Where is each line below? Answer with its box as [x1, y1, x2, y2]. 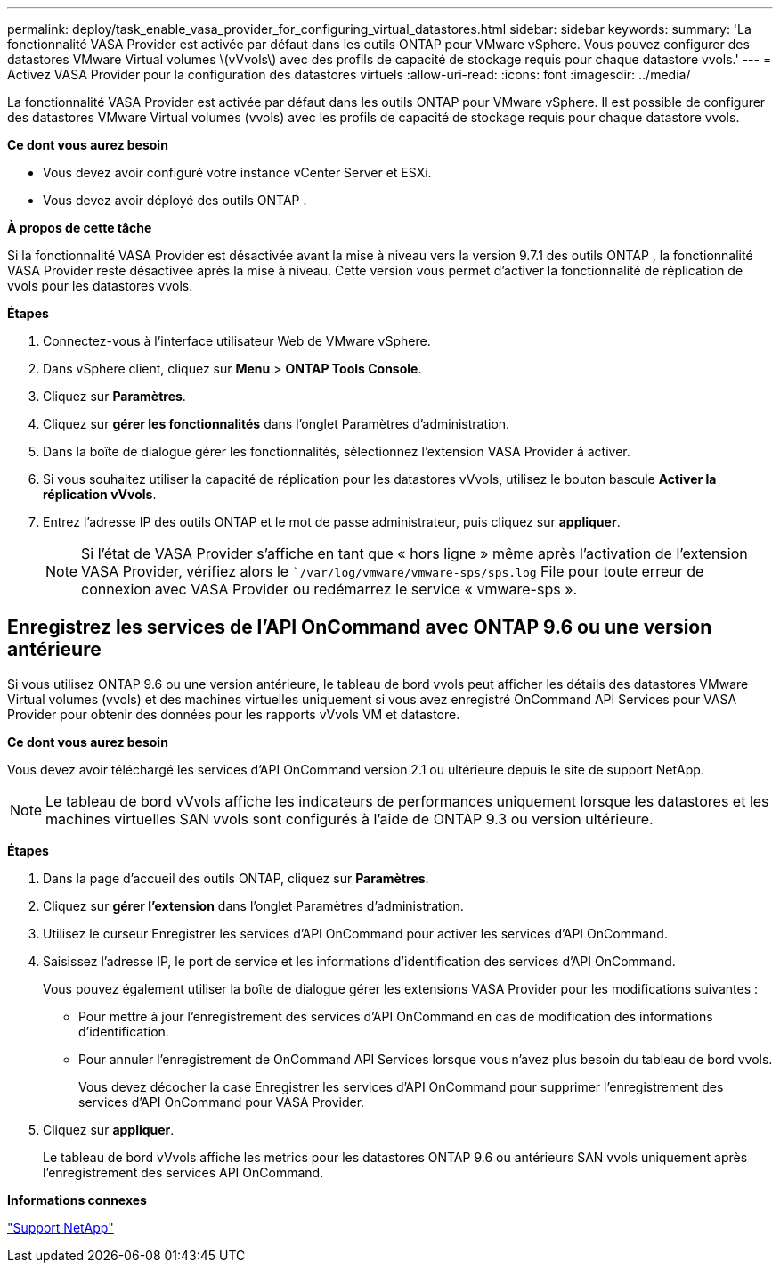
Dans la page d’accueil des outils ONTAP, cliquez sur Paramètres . [43, 870, 429, 886]
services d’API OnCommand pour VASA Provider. [78, 1094, 365, 1110]
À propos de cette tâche [7, 220, 152, 235]
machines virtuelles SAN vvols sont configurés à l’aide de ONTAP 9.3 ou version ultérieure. [45, 809, 654, 828]
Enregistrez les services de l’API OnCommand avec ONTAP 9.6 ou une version [7, 616, 712, 639]
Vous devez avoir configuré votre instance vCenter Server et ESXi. [43, 165, 432, 180]
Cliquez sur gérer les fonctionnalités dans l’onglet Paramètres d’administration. [43, 416, 510, 431]
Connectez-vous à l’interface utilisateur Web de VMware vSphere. [43, 333, 431, 348]
